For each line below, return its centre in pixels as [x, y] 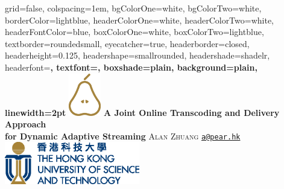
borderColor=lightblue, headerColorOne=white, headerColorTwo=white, [140, 20]
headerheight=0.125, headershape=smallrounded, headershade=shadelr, [137, 55]
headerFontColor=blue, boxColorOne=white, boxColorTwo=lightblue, [134, 32]
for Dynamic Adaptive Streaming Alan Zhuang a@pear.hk [123, 136]
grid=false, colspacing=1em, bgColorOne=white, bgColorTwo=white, [133, 8]
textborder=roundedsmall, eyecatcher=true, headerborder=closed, [127, 43]
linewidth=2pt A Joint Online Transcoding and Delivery [142, 112]
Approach [26, 124]
